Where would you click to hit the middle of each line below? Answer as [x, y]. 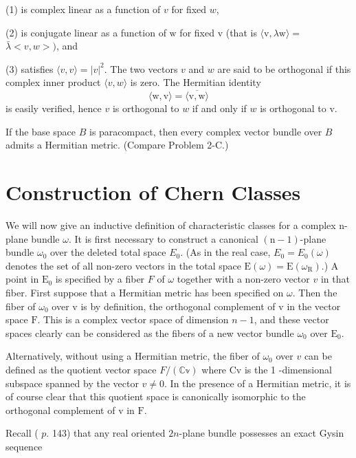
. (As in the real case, [225, 252]
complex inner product [53, 82]
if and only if [219, 108]
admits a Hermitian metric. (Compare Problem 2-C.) [117, 145]
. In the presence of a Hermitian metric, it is [258, 383]
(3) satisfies [30, 68]
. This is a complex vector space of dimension [133, 319]
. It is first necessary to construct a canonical [163, 238]
